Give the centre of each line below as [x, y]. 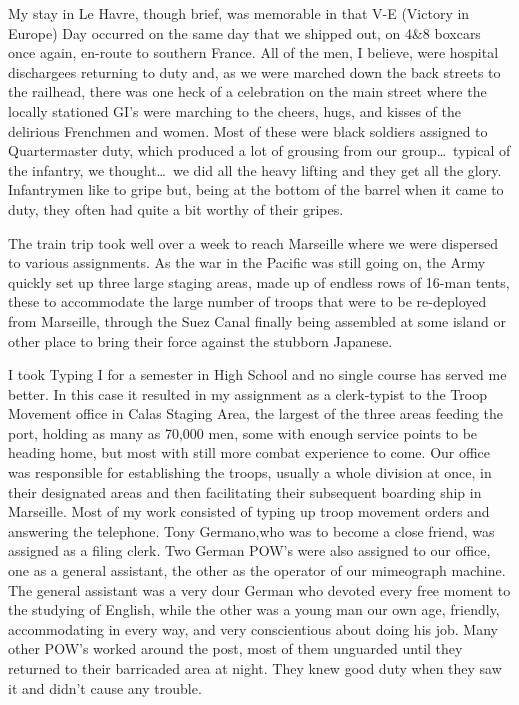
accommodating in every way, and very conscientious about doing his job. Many [253, 628]
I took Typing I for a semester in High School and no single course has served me [257, 374]
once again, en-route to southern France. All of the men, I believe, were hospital [253, 52]
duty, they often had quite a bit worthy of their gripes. [176, 208]
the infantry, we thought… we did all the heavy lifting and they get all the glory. [255, 169]
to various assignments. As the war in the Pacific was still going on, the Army [247, 262]
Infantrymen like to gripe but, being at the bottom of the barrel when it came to [256, 189]
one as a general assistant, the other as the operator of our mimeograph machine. [257, 570]
